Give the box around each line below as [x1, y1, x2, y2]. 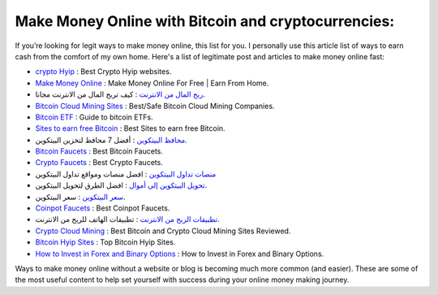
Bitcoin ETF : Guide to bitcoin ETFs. [35, 112, 153, 122]
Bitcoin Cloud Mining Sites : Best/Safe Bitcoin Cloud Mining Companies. [35, 101, 275, 111]
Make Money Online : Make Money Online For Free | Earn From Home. [35, 78, 269, 88]
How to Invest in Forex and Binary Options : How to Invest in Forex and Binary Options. [35, 249, 324, 258]
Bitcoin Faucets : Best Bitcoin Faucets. [35, 146, 164, 156]
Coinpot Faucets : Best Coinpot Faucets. [35, 203, 170, 213]
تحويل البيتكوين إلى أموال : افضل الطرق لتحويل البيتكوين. [35, 180, 208, 190]
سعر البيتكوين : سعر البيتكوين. [35, 192, 126, 202]
